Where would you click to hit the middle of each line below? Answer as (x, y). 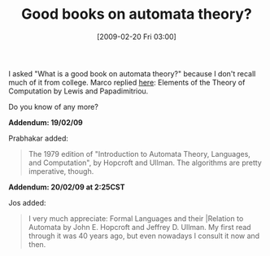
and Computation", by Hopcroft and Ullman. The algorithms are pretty (145, 163)
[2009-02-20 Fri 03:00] (137, 37)
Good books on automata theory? (137, 14)
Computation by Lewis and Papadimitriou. (78, 91)
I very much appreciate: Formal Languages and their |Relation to (136, 218)
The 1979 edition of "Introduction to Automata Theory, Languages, (139, 154)
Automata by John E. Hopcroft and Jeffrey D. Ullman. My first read (139, 227)
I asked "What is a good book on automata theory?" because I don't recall (132, 73)
